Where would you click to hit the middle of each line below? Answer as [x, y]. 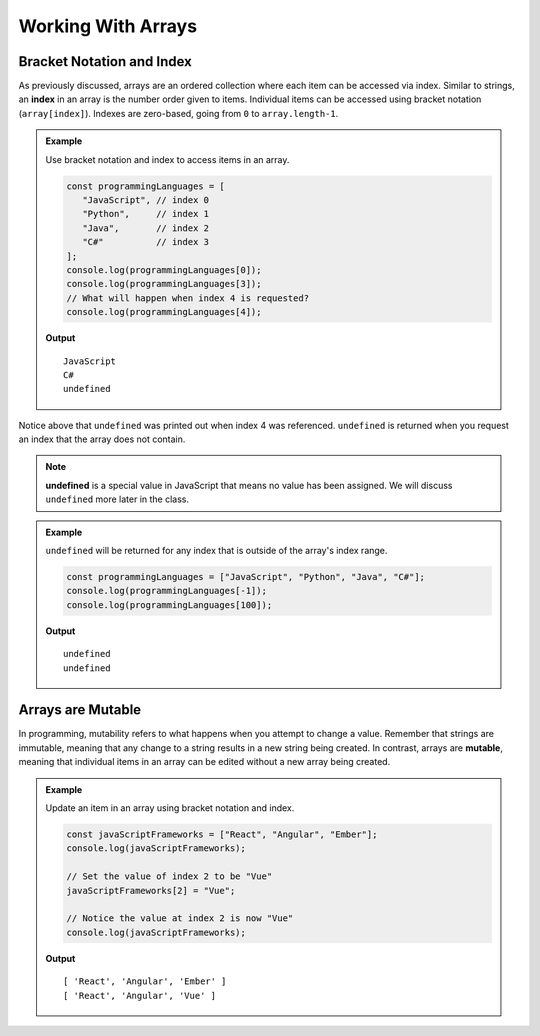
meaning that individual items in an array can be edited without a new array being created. [204, 762]
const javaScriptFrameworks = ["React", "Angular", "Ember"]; [222, 834]
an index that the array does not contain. [102, 439]
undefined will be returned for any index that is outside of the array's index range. [216, 551]
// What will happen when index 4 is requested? [188, 298]
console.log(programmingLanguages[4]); [164, 312]
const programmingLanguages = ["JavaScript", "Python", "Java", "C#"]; [245, 576]
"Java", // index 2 [145, 228]
